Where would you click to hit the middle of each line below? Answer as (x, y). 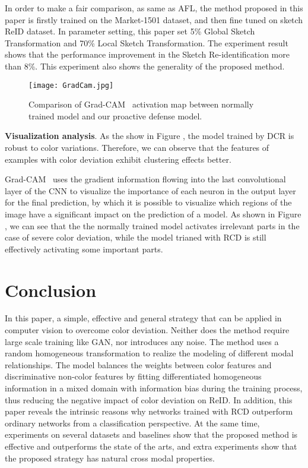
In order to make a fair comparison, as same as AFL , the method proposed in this (154, 8)
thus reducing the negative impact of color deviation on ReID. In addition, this (149, 399)
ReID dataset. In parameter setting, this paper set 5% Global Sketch (130, 31)
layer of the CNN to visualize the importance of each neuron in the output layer (150, 190)
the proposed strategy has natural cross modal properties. (110, 458)
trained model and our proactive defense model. (115, 116)
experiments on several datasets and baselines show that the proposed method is (151, 434)
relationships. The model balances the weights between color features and (138, 364)
